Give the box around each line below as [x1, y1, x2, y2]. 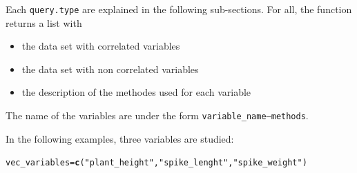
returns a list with [6, 15, 82, 30]
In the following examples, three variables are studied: [6, 131, 234, 145]
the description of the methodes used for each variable [21, 85, 251, 99]
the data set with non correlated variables [21, 61, 199, 76]
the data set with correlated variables [21, 39, 180, 53]
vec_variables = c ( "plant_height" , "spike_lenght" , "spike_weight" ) [6, 158, 307, 168]
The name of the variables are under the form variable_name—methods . [6, 108, 309, 123]
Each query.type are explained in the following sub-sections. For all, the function [6, 2, 352, 16]
